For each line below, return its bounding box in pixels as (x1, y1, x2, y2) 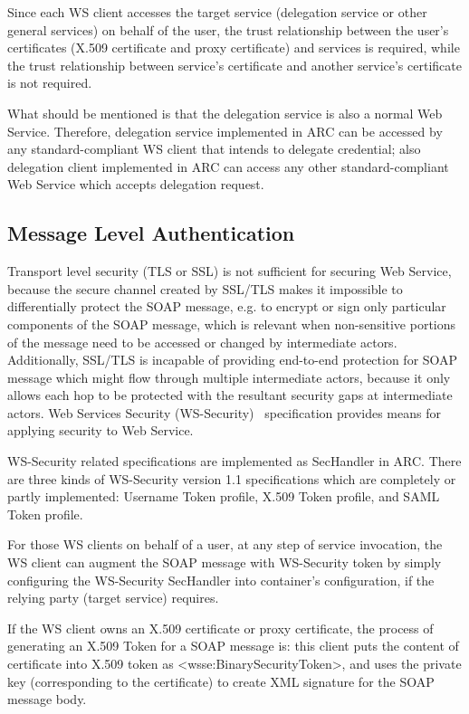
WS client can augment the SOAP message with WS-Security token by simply (7, 553, 442, 572)
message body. (7, 690, 87, 709)
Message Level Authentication (7, 219, 295, 247)
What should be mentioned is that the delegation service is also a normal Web (7, 103, 443, 122)
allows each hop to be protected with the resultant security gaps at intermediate (7, 386, 453, 405)
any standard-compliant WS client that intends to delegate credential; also (7, 139, 421, 158)
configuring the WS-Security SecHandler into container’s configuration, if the (7, 570, 435, 589)
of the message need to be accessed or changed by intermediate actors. (7, 332, 397, 351)
